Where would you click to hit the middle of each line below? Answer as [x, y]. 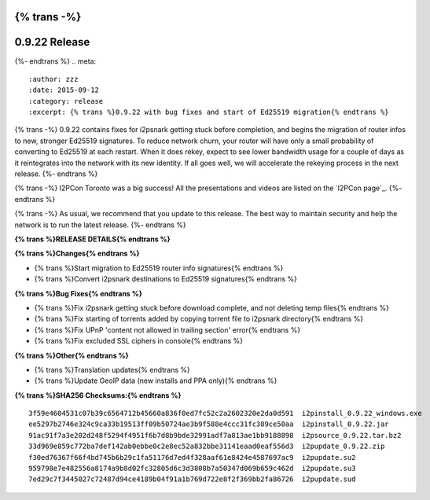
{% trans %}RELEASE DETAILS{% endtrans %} [92, 239]
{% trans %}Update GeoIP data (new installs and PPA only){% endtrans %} [156, 381]
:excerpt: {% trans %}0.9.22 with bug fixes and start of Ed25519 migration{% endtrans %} [209, 112]
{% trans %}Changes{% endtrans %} [77, 254]
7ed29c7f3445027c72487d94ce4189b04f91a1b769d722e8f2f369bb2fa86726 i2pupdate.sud [192, 479]
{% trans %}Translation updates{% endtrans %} [112, 369]
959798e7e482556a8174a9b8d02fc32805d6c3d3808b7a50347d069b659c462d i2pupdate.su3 [192, 469]
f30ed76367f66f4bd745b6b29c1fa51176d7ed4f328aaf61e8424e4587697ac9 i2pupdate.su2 [192, 457]
